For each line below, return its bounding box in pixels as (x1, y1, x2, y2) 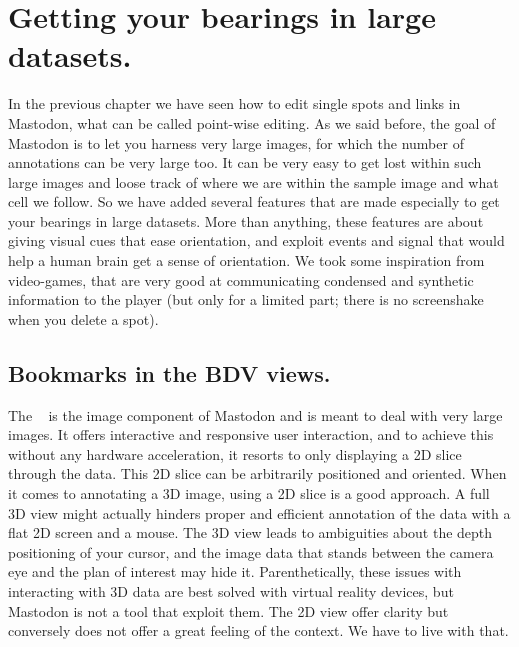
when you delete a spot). (8, 308, 159, 329)
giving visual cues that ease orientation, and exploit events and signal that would (8, 230, 505, 251)
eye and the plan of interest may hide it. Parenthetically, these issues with (8, 561, 462, 582)
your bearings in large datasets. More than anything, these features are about (8, 210, 484, 231)
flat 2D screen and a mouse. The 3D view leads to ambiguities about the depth (8, 522, 493, 543)
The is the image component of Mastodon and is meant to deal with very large (8, 404, 503, 425)
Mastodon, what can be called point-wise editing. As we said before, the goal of (8, 112, 496, 133)
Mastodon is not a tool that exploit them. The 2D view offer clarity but (8, 600, 449, 621)
